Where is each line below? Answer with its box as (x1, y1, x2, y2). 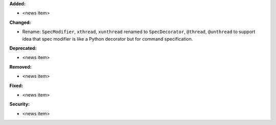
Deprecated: (9, 45, 37, 51)
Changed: (9, 19, 31, 25)
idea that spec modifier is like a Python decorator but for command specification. (22, 36, 193, 42)
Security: (9, 101, 30, 107)
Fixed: (9, 82, 23, 88)
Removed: (9, 64, 32, 70)
